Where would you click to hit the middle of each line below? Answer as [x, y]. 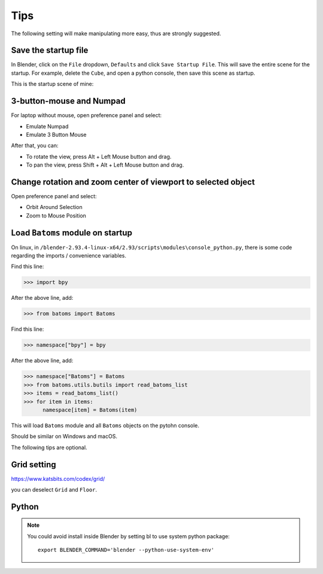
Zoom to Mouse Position [56, 216]
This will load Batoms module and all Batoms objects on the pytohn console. [105, 425]
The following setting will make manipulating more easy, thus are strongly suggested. [116, 33]
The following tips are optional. [49, 447]
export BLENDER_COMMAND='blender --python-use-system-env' [126, 550]
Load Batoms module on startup [72, 233]
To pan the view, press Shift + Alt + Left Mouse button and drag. [105, 165]
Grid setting [33, 464]
